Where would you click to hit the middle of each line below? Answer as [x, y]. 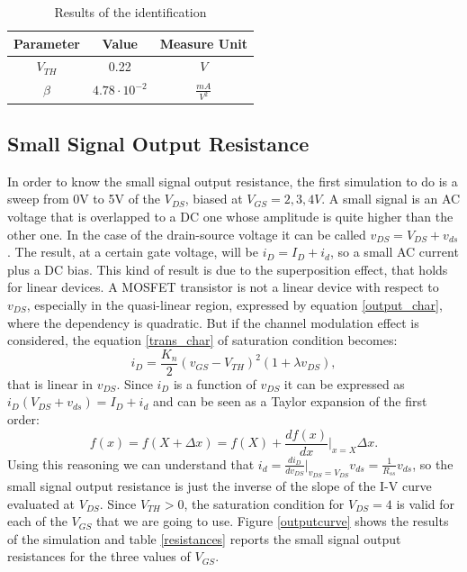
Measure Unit [203, 43]
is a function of [215, 383]
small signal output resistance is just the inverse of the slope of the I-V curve [220, 485]
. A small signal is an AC [391, 199]
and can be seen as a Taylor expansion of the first [290, 401]
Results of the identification [130, 12]
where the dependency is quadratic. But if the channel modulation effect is [213, 322]
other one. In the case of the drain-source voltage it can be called [187, 234]
